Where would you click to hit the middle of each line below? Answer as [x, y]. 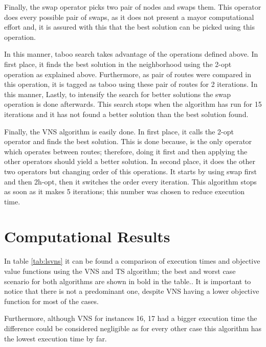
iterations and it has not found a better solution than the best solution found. [126, 114]
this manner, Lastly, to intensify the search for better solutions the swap [118, 94]
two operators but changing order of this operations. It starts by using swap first [131, 171]
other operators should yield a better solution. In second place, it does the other [130, 161]
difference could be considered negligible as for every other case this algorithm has [133, 328]
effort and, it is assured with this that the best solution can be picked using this [129, 27]
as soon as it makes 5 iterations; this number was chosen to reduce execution [125, 191]
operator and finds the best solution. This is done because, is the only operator [128, 141]
